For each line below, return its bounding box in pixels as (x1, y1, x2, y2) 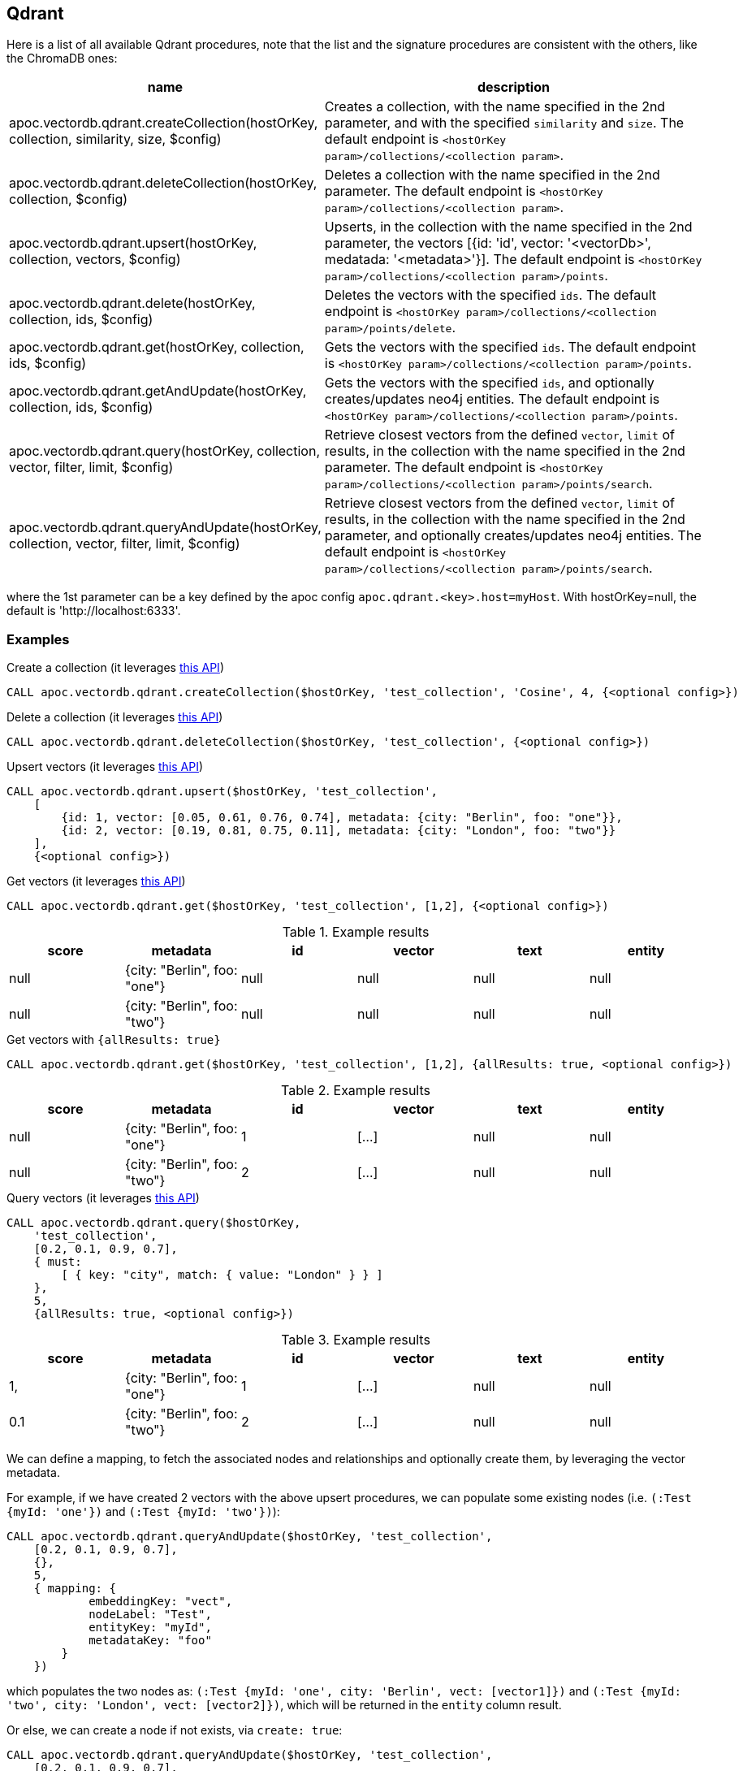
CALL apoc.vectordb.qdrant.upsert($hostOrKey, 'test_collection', (6, 785, 438, 799)
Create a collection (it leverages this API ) (6, 660, 224, 675)
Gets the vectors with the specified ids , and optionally (324, 375, 654, 392)
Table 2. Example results (281, 1082, 430, 1099)
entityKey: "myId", (89, 1621, 212, 1635)
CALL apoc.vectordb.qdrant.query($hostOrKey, (6, 1216, 301, 1230)
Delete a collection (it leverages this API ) (6, 710, 223, 725)
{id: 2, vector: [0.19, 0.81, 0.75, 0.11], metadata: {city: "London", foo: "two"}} (61, 824, 616, 838)
